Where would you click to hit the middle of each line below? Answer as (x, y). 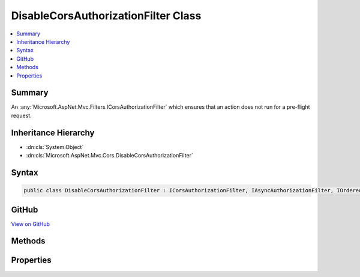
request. (22, 115)
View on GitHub (31, 224)
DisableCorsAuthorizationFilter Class (106, 16)
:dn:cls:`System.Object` (55, 147)
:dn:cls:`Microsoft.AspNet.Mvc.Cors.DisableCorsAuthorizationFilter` (109, 156)
